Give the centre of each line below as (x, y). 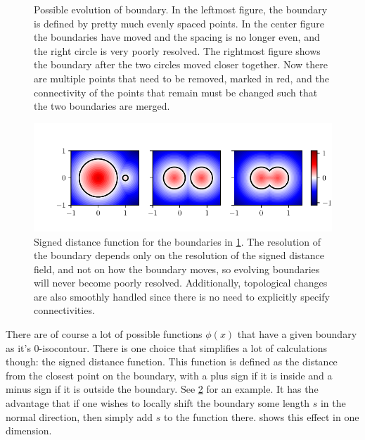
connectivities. (64, 310)
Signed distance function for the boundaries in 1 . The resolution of (177, 241)
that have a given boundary (297, 334)
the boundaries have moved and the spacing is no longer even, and (177, 37)
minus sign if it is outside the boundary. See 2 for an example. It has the (162, 389)
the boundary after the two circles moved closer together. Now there (181, 64)
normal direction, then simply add (79, 416)
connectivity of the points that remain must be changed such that (176, 92)
